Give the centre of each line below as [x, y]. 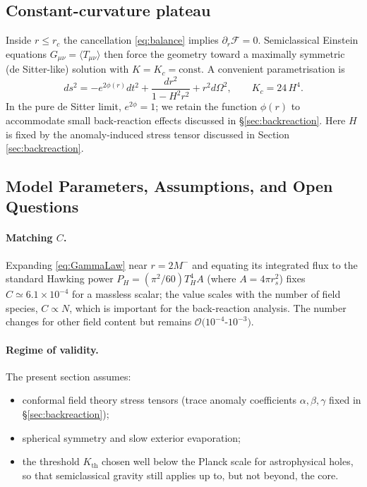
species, [22, 307]
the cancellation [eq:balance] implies [141, 40]
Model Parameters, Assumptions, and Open [169, 186]
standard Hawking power [60, 278]
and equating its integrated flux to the [275, 264]
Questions [42, 206]
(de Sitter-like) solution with [67, 69]
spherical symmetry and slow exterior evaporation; [131, 437]
